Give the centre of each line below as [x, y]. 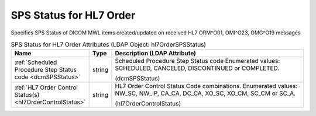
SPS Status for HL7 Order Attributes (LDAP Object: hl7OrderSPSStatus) [109, 45]
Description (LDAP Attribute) [155, 54]
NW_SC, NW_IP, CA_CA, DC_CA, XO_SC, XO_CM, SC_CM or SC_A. [205, 93]
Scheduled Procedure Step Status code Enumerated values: [197, 61]
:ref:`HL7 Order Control [46, 87]
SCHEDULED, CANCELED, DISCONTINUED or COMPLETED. [197, 68]
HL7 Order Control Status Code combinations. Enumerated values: [206, 86]
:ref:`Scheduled [36, 62]
